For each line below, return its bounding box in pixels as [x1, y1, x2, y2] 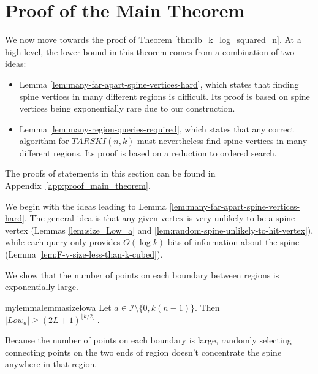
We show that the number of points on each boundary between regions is [5, 268, 279, 281]
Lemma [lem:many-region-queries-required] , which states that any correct [19, 122, 295, 135]
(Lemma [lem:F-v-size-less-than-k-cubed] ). [5, 248, 163, 261]
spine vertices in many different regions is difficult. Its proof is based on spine [19, 90, 310, 102]
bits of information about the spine [167, 235, 300, 248]
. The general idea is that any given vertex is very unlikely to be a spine [24, 212, 295, 224]
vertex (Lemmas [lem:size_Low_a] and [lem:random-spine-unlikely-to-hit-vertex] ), [5, 223, 314, 236]
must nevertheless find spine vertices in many [137, 134, 308, 147]
